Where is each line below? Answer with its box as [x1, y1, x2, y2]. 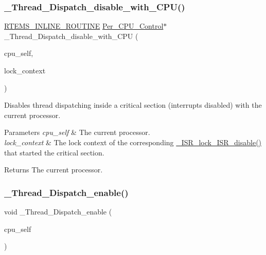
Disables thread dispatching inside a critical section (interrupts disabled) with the [4, 100, 262, 110]
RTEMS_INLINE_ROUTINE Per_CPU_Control [4, 21, 164, 31]
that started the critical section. [4, 147, 104, 158]
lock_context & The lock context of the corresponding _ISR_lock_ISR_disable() [4, 136, 262, 147]
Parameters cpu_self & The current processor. [4, 127, 150, 138]
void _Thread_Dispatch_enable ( [4, 206, 112, 217]
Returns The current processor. [4, 164, 103, 175]
